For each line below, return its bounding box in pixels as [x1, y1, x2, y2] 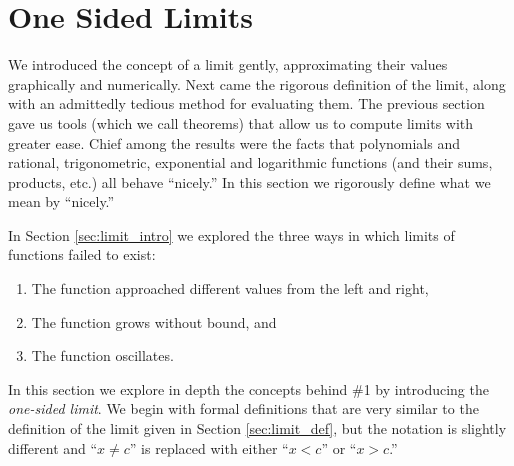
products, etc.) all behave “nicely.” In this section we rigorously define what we [8, 171, 491, 192]
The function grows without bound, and [31, 311, 277, 332]
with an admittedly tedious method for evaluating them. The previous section [8, 93, 485, 114]
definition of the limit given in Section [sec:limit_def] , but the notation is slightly [8, 418, 507, 439]
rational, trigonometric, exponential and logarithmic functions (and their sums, [8, 152, 493, 173]
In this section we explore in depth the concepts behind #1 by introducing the [8, 378, 489, 399]
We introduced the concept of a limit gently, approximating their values [8, 54, 448, 75]
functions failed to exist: [8, 244, 156, 265]
